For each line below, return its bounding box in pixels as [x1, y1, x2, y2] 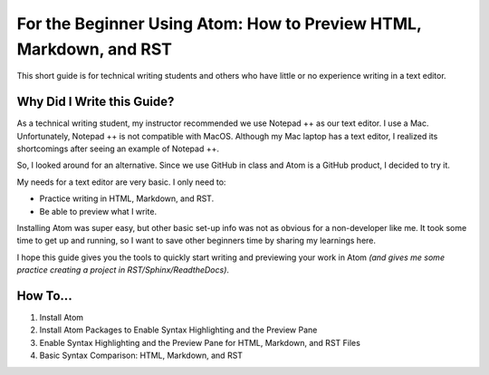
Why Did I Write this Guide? [16, 94, 175, 110]
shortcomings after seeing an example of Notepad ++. [16, 143, 219, 154]
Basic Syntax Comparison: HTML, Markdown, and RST [39, 350, 244, 361]
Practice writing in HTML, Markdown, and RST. [39, 193, 215, 204]
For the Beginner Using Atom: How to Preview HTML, [16, 14, 422, 34]
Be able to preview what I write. [39, 206, 158, 216]
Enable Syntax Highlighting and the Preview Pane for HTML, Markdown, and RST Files [39, 337, 361, 348]
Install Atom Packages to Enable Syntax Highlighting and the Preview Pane [39, 324, 318, 335]
